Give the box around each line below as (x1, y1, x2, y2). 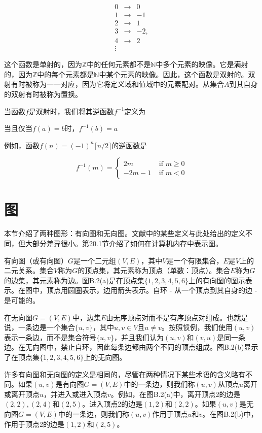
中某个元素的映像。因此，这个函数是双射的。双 (99, 69, 255, 79)
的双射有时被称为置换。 (4, 88, 82, 99)
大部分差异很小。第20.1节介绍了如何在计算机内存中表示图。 (25, 238, 222, 249)
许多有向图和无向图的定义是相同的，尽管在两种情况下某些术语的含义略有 (4, 369, 245, 379)
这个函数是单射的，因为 (4, 59, 82, 70)
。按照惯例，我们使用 (161, 322, 233, 332)
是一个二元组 (73, 255, 117, 265)
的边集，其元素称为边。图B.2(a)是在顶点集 (4, 275, 144, 285)
